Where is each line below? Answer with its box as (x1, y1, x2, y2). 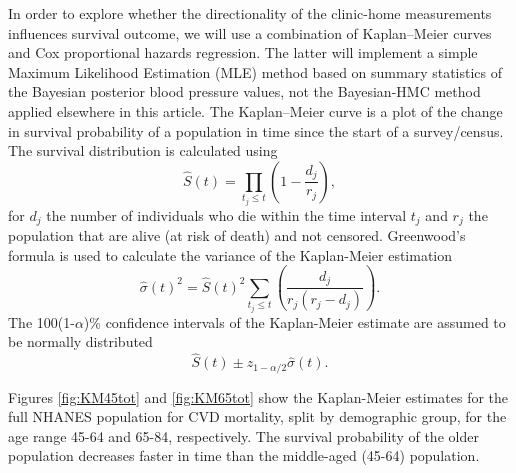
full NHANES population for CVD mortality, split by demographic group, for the (8, 406, 507, 427)
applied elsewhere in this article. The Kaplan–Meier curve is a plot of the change (8, 100, 503, 121)
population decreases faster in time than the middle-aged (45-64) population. (8, 445, 480, 466)
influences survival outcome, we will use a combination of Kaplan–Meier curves (8, 22, 492, 43)
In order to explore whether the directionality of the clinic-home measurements (8, 3, 492, 23)
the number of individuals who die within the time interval (46, 204, 407, 225)
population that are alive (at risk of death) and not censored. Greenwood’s (8, 225, 466, 246)
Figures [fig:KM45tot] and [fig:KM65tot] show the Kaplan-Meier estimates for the (8, 386, 509, 407)
